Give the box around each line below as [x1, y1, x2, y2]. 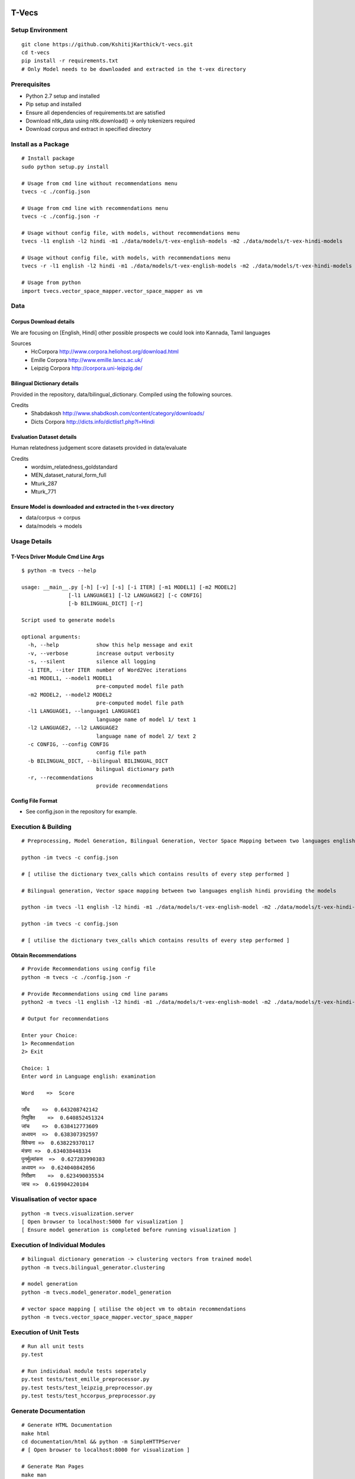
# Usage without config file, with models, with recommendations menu [21, 254, 231, 261]
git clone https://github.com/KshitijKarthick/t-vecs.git [21, 41, 193, 47]
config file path [96, 749, 147, 756]
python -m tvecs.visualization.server [21, 1210, 134, 1217]
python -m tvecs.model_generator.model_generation [21, 1289, 172, 1296]
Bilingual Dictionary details [11, 380, 79, 387]
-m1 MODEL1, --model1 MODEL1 [27, 674, 112, 682]
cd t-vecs [21, 49, 50, 56]
